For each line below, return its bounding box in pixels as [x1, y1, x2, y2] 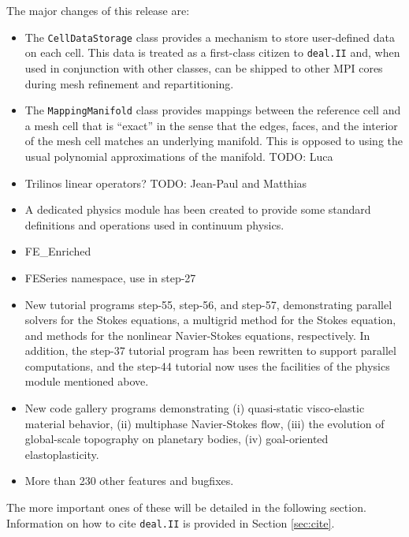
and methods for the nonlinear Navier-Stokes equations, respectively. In [24, 326, 370, 343]
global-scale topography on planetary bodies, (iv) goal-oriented [24, 431, 329, 447]
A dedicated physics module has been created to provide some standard [24, 201, 371, 218]
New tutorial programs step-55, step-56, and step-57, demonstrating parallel [24, 296, 392, 312]
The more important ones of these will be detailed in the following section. [6, 499, 366, 516]
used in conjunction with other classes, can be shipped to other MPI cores [24, 59, 383, 76]
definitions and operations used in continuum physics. [24, 216, 284, 233]
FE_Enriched [24, 243, 91, 259]
